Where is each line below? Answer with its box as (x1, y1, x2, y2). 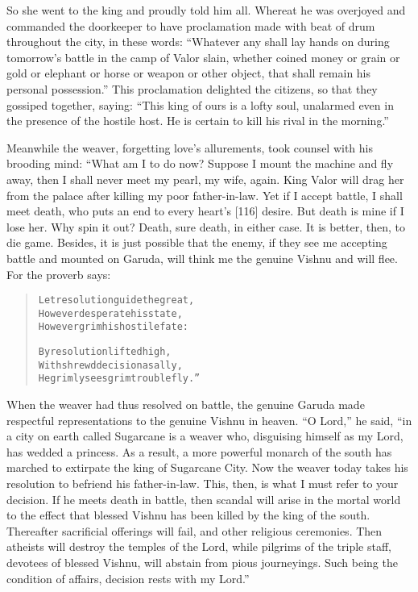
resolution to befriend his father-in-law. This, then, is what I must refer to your (6, 475, 399, 491)
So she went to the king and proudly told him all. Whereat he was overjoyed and (6, 2, 406, 18)
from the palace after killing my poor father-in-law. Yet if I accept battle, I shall (6, 186, 403, 203)
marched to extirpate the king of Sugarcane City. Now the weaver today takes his (6, 459, 408, 476)
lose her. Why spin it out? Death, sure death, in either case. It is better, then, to (6, 218, 405, 235)
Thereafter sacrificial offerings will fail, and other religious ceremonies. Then (6, 522, 383, 539)
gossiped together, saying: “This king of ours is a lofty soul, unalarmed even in (6, 96, 394, 113)
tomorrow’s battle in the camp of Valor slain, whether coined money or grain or (6, 48, 400, 65)
